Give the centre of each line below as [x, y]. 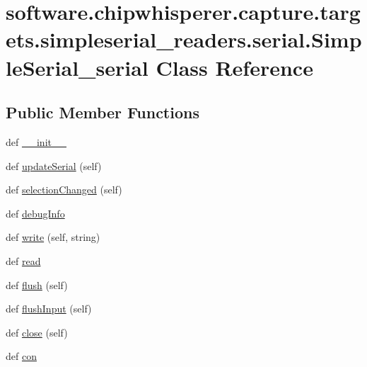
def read [23, 260]
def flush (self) [37, 284]
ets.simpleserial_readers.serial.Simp [184, 39]
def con [21, 356]
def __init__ [36, 141]
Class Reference [234, 67]
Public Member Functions [103, 112]
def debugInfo [35, 213]
